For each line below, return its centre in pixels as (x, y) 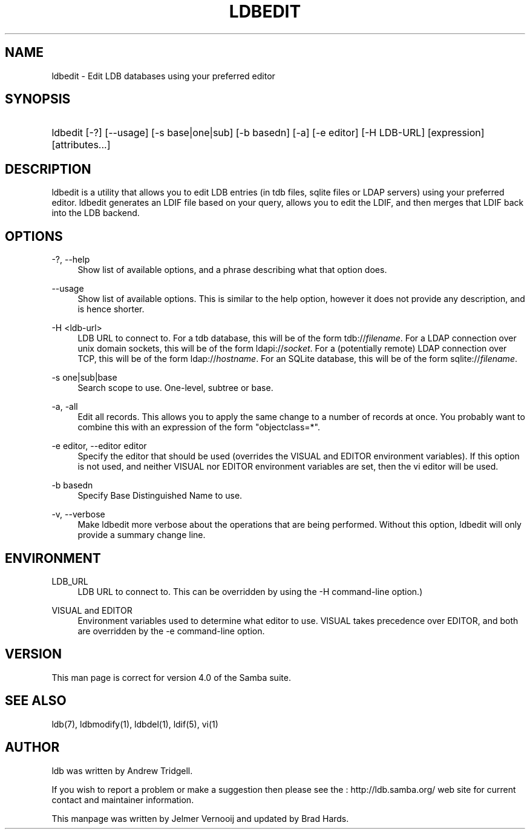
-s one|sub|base (84, 378)
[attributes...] (81, 145)
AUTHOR (32, 747)
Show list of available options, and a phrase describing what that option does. (232, 270)
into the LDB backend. (96, 213)
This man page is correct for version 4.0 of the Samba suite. (171, 677)
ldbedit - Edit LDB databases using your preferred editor (163, 76)
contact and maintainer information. (123, 800)
